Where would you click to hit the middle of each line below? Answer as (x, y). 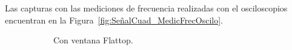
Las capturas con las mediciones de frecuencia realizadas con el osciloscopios (146, 8)
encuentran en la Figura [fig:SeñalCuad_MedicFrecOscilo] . (114, 20)
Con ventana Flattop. (93, 40)
